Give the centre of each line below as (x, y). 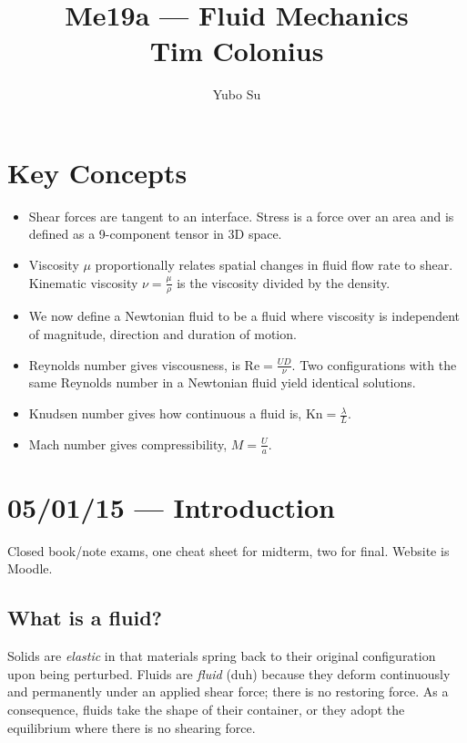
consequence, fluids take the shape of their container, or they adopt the (206, 710)
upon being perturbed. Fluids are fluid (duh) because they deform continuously (229, 673)
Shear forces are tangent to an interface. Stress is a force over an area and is (241, 216)
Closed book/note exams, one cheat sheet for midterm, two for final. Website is (228, 550)
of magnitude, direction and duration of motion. (162, 334)
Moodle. (30, 568)
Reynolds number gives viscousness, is (134, 364)
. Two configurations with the (374, 364)
